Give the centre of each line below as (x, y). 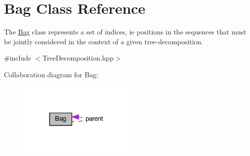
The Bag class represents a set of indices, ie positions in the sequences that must (125, 32)
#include (18, 58)
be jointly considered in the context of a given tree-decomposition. (104, 41)
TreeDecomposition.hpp (78, 58)
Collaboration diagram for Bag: (51, 74)
